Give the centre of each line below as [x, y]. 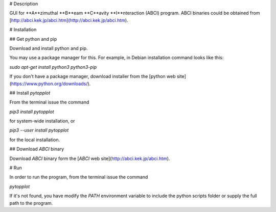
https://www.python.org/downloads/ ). [51, 84]
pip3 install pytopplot [32, 112]
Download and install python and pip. [49, 48]
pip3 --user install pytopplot [39, 130]
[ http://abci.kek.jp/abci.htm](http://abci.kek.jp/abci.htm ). [69, 20]
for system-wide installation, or [42, 121]
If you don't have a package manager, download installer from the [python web [93, 76]
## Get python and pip [33, 39]
